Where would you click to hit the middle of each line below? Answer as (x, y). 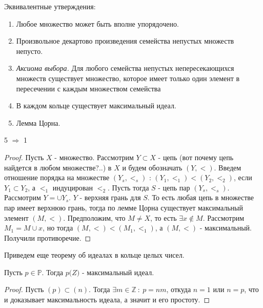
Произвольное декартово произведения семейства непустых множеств (125, 41)
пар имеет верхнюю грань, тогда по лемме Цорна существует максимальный (124, 207)
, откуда (179, 289)
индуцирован (73, 187)
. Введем (228, 167)
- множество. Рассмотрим (94, 157)
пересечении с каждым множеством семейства (88, 88)
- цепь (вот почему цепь (196, 157)
